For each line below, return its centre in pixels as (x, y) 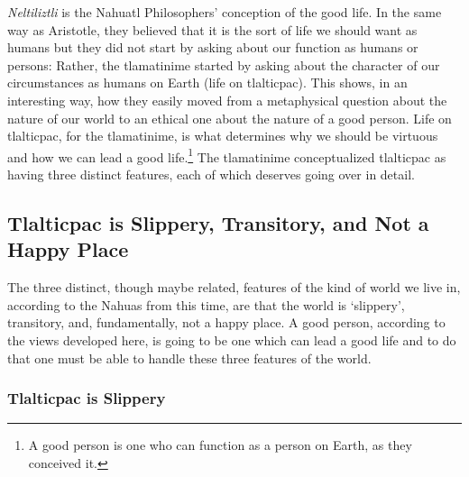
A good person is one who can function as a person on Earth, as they (220, 445)
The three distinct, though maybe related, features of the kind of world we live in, (234, 287)
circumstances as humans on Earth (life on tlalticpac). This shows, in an (207, 83)
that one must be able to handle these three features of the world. (189, 358)
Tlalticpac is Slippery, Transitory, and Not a (218, 222)
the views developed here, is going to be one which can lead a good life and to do (232, 339)
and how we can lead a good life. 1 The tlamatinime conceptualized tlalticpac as (227, 155)
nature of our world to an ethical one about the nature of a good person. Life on (230, 118)
